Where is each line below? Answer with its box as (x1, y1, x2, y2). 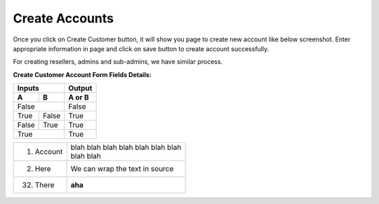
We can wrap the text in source (70, 164, 174, 174)
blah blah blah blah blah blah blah (70, 142, 182, 152)
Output (68, 83, 93, 93)
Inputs (17, 83, 39, 93)
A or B (68, 93, 89, 102)
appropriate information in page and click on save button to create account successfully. (13, 44, 270, 53)
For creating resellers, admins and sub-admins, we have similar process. (13, 57, 223, 66)
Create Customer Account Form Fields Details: (13, 70, 152, 79)
